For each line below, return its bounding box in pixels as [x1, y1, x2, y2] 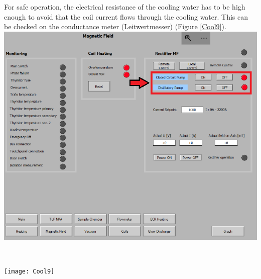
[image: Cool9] [4, 268, 55, 275]
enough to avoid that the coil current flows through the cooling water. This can [4, 11, 248, 22]
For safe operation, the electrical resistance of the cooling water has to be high [4, 2, 245, 12]
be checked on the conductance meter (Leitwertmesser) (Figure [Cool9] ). [4, 21, 226, 32]
